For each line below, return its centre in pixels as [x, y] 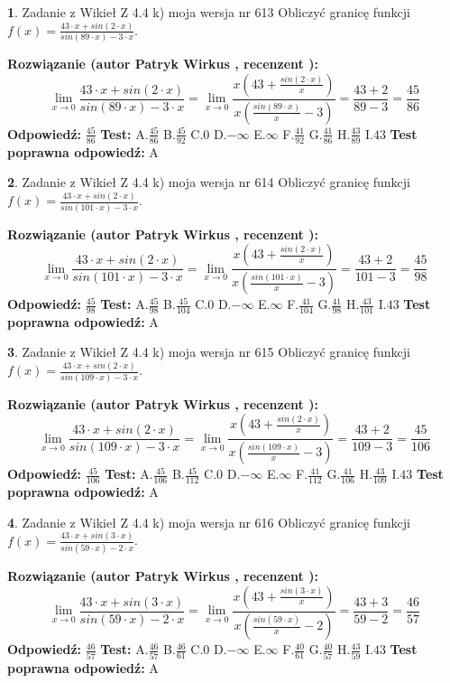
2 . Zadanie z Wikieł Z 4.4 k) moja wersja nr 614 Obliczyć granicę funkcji [209, 182]
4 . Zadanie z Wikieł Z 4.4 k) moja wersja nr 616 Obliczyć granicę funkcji [209, 522]
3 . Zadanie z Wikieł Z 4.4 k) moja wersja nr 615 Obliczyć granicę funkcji [209, 352]
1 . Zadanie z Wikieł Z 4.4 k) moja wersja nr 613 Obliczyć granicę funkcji [209, 12]
